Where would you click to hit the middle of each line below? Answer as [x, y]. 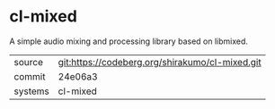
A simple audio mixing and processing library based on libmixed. [129, 41]
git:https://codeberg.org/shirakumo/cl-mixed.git [160, 62]
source [28, 62]
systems [31, 91]
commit [30, 76]
